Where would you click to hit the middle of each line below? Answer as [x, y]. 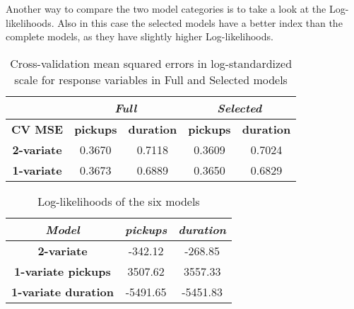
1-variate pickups [63, 271]
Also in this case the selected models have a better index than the [200, 22]
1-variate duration [63, 291]
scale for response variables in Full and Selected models [151, 79]
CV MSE [37, 129]
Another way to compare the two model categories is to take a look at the [166, 8]
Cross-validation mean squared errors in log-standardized [151, 63]
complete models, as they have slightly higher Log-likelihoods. [140, 36]
